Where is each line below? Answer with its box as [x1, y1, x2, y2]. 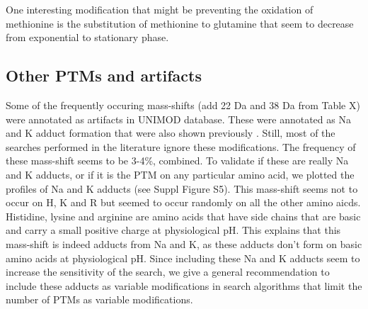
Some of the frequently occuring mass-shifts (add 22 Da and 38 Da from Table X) [6, 97, 360, 112]
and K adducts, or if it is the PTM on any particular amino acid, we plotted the [6, 167, 355, 181]
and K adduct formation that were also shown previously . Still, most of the [6, 125, 335, 140]
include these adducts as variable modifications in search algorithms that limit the [6, 278, 362, 293]
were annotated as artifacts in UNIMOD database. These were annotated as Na [6, 111, 351, 126]
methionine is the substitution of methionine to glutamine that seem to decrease [6, 16, 354, 30]
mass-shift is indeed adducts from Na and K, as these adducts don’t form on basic [6, 236, 362, 251]
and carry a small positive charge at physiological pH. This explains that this [6, 223, 341, 237]
